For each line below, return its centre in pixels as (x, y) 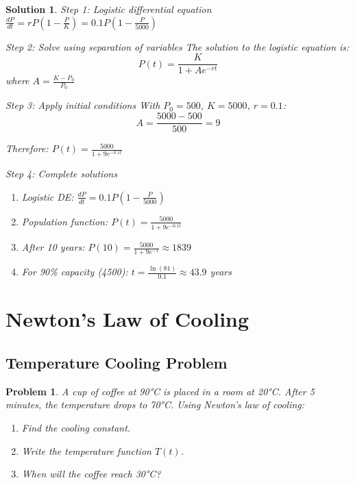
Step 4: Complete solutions (62, 174)
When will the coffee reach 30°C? (91, 474)
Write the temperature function (86, 450)
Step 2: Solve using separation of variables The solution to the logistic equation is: (177, 46)
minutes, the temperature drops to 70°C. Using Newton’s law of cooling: (155, 405)
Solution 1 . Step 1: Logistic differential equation (109, 9)
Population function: (65, 221)
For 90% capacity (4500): (75, 272)
